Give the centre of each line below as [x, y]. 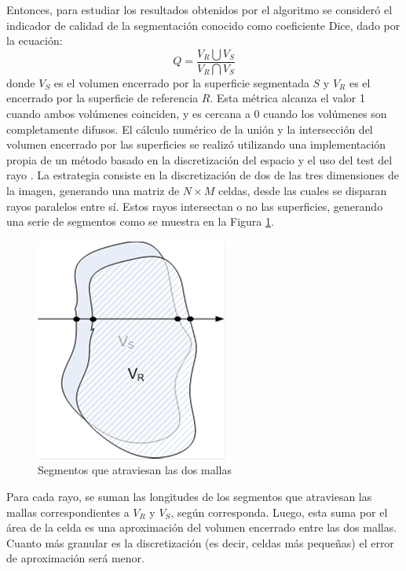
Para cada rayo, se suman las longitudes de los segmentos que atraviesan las [189, 496]
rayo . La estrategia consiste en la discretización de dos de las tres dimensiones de [203, 175]
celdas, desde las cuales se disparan [302, 190]
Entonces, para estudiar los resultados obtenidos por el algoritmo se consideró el [199, 9]
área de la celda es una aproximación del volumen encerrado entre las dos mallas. [202, 527]
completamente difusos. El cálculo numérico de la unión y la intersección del [190, 129]
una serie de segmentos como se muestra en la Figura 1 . [140, 221]
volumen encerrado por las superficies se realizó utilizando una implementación [196, 144]
